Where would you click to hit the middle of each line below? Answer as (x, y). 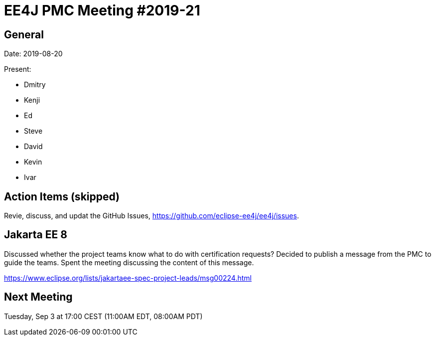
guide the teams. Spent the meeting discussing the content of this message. (129, 262)
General (24, 34)
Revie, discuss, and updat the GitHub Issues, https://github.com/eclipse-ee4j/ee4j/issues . (151, 216)
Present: (18, 69)
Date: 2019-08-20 (33, 54)
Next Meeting (38, 297)
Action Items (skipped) (62, 196)
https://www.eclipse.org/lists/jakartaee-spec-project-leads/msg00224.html (128, 278)
